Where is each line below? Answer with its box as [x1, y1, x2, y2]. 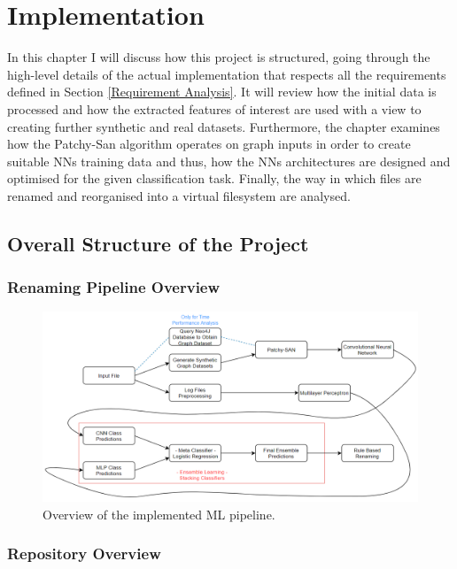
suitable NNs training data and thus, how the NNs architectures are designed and [7, 151, 451, 170]
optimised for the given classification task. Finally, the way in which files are [7, 169, 422, 188]
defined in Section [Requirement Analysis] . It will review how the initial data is [7, 82, 437, 101]
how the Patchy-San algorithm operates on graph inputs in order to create [7, 135, 411, 153]
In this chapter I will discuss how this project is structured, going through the [7, 48, 430, 66]
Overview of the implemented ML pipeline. [43, 504, 275, 523]
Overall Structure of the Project [7, 229, 309, 257]
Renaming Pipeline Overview [7, 276, 221, 298]
